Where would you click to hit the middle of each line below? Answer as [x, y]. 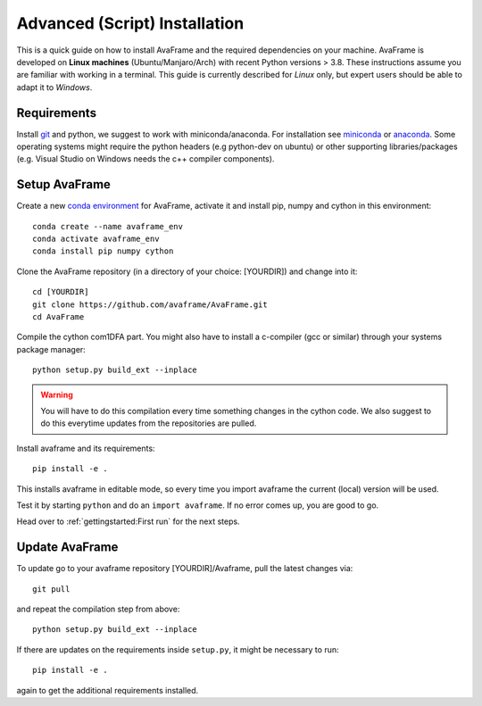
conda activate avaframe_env [96, 239]
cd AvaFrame [58, 317]
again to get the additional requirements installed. [108, 690]
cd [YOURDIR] [61, 292]
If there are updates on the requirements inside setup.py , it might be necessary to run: [178, 649]
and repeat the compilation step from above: [98, 609]
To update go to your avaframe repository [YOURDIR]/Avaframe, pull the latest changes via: [185, 569]
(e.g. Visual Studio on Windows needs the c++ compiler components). [145, 159]
